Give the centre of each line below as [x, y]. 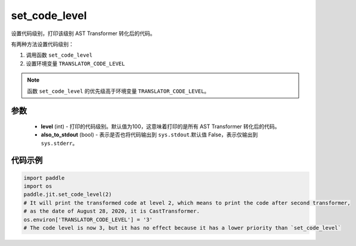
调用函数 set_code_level [59, 55]
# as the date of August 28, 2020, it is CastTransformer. [112, 211]
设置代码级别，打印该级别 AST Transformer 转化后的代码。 [83, 33]
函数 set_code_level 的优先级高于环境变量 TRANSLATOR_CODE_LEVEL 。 [118, 91]
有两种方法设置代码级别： [42, 44]
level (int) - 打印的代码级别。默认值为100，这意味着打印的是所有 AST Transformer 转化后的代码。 [160, 126]
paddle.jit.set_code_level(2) [68, 194]
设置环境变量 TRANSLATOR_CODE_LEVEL [75, 63]
